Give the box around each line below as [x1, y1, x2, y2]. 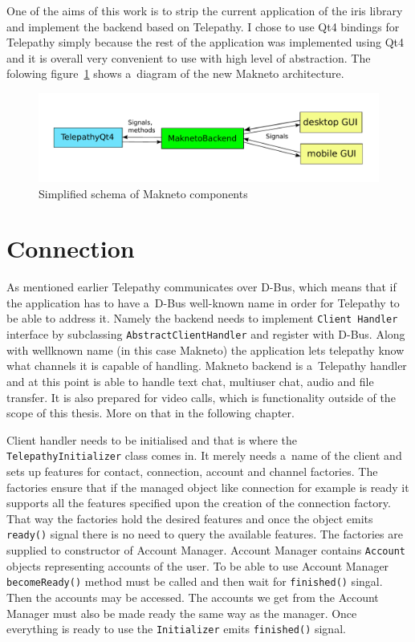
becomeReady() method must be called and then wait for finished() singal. [6, 573, 383, 590]
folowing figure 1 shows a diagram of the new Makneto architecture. [6, 65, 344, 82]
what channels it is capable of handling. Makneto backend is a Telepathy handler [6, 357, 407, 374]
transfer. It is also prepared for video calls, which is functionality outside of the [6, 388, 396, 405]
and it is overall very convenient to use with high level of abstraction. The [6, 49, 371, 66]
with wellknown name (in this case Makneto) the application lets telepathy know [6, 341, 405, 358]
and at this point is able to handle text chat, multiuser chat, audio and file [6, 372, 374, 389]
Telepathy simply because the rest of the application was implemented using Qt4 [6, 34, 405, 51]
